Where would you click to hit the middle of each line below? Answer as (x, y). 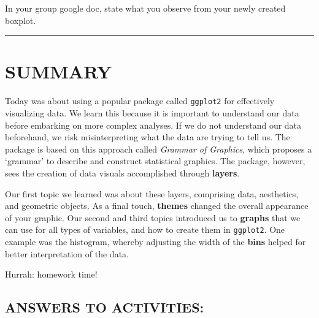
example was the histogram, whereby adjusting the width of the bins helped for (156, 241)
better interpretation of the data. (67, 253)
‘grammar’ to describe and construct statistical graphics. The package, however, (155, 161)
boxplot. (21, 20)
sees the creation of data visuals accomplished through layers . (122, 172)
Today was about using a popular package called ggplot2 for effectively (140, 101)
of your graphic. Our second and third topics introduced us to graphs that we (153, 217)
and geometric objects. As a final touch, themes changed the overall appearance (157, 206)
